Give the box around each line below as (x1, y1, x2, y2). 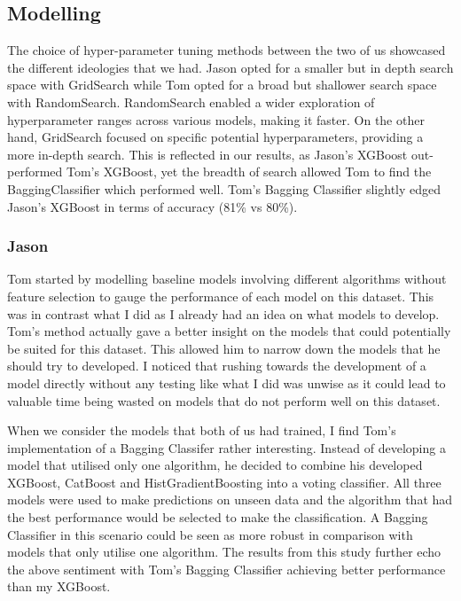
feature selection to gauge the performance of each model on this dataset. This (7, 286, 434, 305)
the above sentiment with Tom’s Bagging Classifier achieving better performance (7, 559, 446, 578)
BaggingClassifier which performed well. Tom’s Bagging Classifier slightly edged (7, 179, 441, 198)
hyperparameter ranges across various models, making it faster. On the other (7, 110, 425, 129)
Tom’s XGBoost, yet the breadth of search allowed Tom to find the (66, 162, 432, 181)
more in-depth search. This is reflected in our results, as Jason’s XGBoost (7, 144, 408, 163)
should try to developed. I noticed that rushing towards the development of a (7, 356, 426, 375)
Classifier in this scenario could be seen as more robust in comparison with (7, 525, 413, 543)
